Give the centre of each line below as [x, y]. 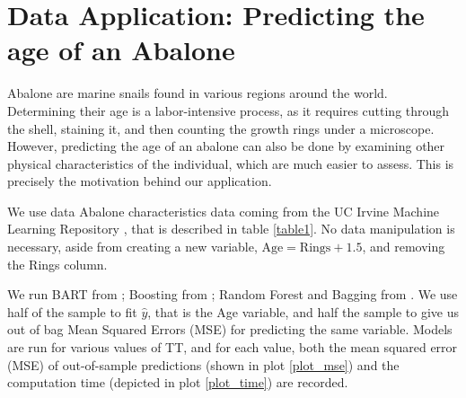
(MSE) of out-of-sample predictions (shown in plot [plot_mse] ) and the [203, 364]
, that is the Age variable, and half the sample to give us [303, 311]
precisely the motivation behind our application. [140, 181]
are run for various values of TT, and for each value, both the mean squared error [233, 347]
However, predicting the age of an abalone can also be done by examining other [226, 146]
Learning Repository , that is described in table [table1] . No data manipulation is [231, 229]
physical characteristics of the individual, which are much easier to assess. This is [231, 163]
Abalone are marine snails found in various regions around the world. [198, 93]
